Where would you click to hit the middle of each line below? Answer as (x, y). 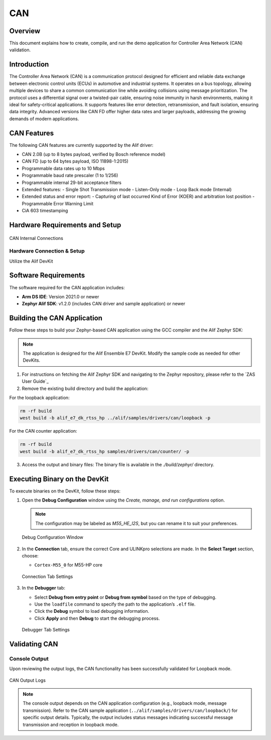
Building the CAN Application (56, 318)
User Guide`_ (35, 381)
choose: (30, 555)
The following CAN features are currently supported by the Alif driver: (81, 145)
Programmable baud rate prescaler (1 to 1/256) (70, 176)
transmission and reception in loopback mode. (71, 724)
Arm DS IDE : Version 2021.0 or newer (60, 296)
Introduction (29, 65)
